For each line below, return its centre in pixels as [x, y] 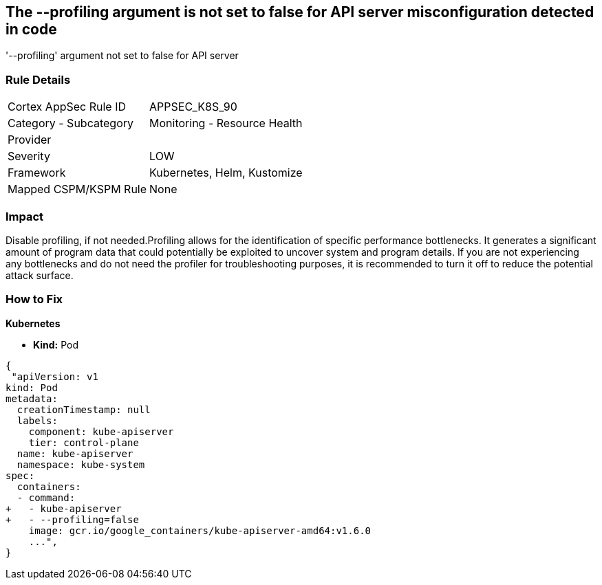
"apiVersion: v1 [55, 376]
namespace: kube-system [81, 464]
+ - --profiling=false [72, 519]
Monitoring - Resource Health [226, 123]
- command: [46, 497]
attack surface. [40, 275]
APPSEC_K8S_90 [193, 107]
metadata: [32, 398]
